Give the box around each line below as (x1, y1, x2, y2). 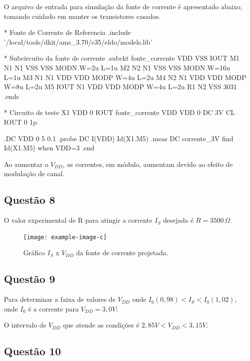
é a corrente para (28, 303, 79, 313)
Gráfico (23, 247, 45, 258)
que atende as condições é (63, 320, 139, 330)
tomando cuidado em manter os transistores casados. (4, 11, 161, 21)
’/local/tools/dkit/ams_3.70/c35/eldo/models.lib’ (4, 36, 152, 47)
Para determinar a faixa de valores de (4, 294, 116, 304)
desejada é (163, 215, 194, 225)
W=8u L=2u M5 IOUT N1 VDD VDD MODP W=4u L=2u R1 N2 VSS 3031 (4, 82, 237, 92)
